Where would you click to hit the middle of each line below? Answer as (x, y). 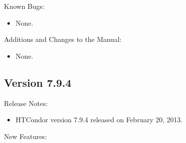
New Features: (26, 136)
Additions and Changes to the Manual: (63, 39)
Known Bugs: (24, 6)
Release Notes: (26, 103)
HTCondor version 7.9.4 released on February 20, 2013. (99, 120)
